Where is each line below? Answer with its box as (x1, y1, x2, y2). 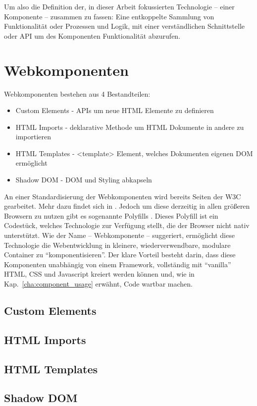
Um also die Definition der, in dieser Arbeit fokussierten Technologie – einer (4, 1, 235, 11)
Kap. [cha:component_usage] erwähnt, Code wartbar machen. (4, 279, 193, 289)
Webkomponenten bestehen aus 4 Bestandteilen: (4, 88, 151, 99)
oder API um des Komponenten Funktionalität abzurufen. (4, 30, 181, 41)
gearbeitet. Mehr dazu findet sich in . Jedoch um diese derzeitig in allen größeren (4, 201, 250, 211)
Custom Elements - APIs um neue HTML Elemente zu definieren (15, 105, 214, 116)
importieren (15, 131, 51, 142)
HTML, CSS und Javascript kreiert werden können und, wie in (4, 269, 195, 279)
